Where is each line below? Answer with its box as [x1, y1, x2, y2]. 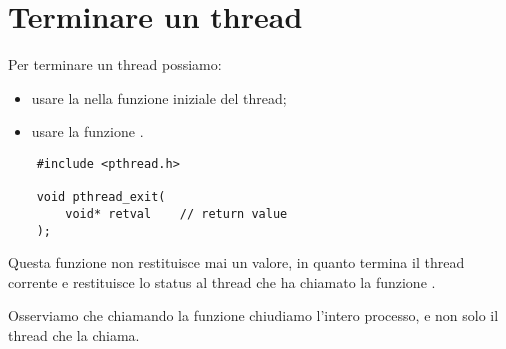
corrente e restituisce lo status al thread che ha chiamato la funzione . [8, 271, 436, 292]
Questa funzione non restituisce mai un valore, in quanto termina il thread [8, 252, 465, 273]
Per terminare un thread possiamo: [8, 54, 222, 75]
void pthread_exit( [36, 190, 166, 205]
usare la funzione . [31, 121, 144, 142]
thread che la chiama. [8, 324, 140, 345]
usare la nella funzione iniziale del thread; [31, 87, 287, 108]
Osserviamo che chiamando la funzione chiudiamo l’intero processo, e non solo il [8, 305, 499, 326]
